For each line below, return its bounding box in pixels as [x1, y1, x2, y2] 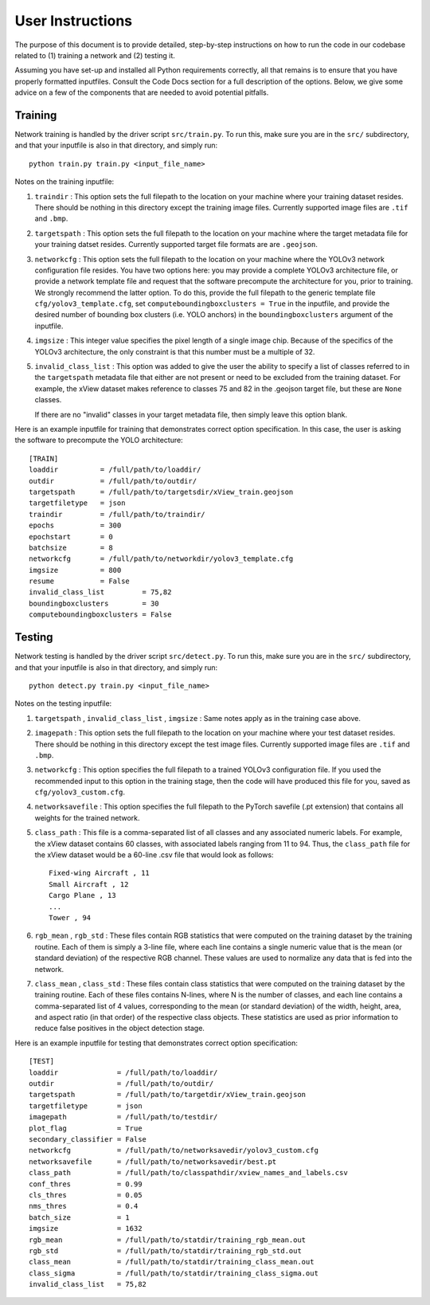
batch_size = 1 [29, 1213, 131, 1222]
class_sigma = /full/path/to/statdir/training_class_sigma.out [29, 1268, 319, 1278]
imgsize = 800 [29, 566, 122, 574]
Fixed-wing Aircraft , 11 [49, 868, 150, 878]
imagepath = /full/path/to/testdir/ [29, 1112, 218, 1122]
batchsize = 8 [29, 543, 113, 552]
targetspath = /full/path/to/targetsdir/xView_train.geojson [29, 487, 294, 496]
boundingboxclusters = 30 [29, 598, 159, 608]
